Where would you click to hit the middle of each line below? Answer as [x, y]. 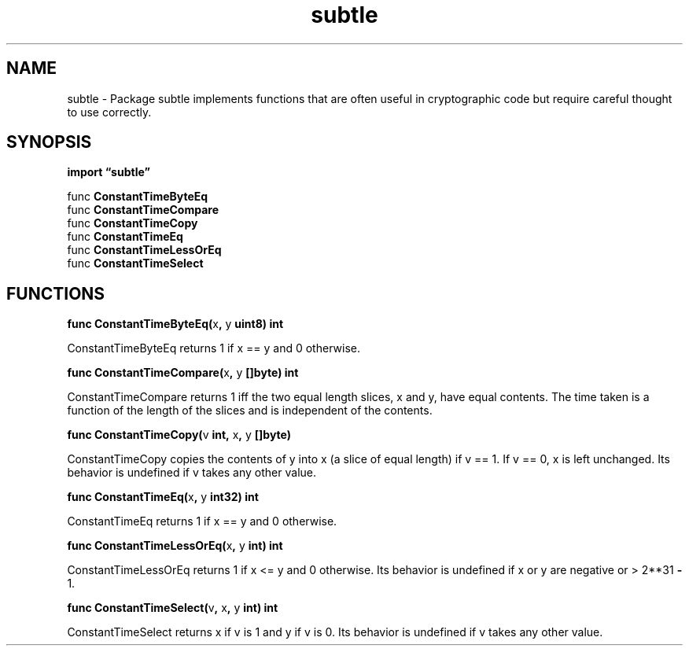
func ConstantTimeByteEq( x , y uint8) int [175, 324]
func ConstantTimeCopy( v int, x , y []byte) [179, 435]
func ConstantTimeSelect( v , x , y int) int [173, 608]
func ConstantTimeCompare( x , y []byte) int [183, 373]
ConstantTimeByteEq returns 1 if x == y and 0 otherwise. [214, 348]
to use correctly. [109, 112]
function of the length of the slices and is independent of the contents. [250, 411]
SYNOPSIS [49, 142]
